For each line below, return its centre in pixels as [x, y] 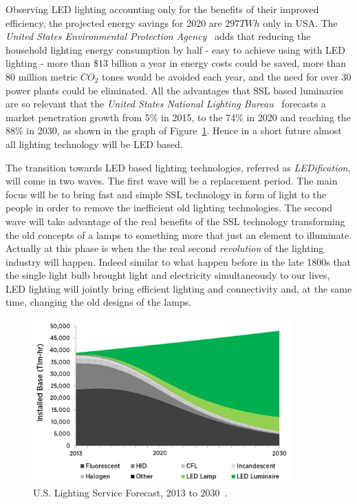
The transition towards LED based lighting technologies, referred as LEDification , [178, 167]
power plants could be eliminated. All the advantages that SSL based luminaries [175, 90]
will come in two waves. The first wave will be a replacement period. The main [172, 181]
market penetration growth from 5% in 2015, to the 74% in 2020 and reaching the [178, 117]
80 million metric [42, 76]
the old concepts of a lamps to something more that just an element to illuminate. [179, 234]
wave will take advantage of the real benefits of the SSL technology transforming [175, 221]
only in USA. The [300, 22]
